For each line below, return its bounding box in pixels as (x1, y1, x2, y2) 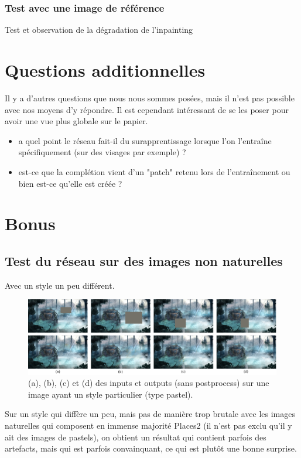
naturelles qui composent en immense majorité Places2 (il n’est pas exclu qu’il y (5, 419, 292, 431)
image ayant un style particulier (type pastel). (28, 388, 193, 400)
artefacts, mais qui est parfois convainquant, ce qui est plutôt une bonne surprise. (5, 442, 297, 454)
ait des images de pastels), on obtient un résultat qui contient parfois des (5, 430, 266, 443)
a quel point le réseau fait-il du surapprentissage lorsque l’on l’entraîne (18, 134, 272, 146)
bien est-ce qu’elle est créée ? (18, 177, 122, 189)
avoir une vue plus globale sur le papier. (5, 115, 148, 127)
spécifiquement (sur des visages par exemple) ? (18, 146, 186, 158)
